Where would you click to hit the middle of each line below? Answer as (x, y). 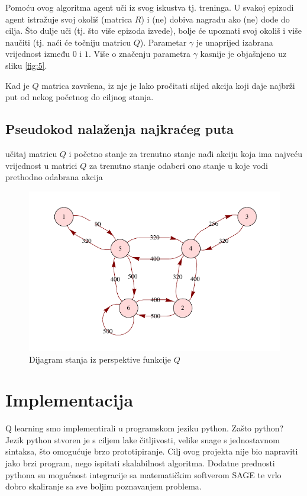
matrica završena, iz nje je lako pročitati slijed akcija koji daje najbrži (168, 85)
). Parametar (163, 42)
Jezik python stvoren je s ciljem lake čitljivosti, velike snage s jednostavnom (143, 439)
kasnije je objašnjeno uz (243, 54)
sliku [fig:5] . (26, 65)
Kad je (17, 85)
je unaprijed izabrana (235, 42)
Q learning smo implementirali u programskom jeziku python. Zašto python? (145, 428)
